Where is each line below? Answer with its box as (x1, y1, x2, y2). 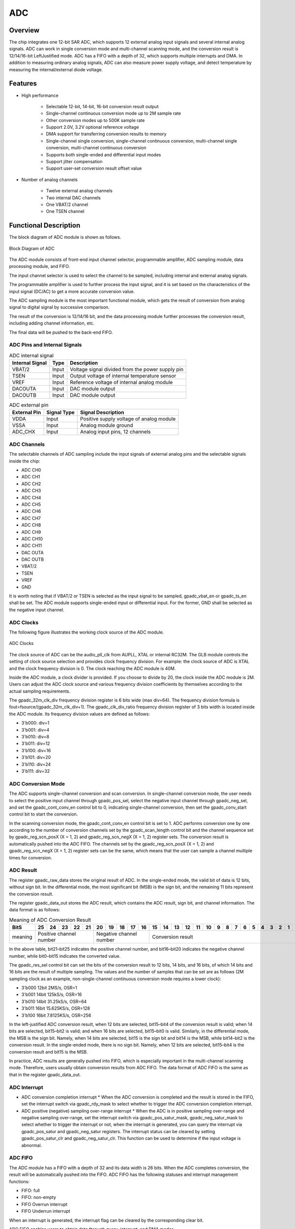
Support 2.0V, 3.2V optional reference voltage (46, 124, 139, 130)
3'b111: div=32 (21, 768, 50, 774)
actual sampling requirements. (9, 688, 71, 694)
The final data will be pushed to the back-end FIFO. (9, 329, 113, 335)
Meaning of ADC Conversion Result (9, 916, 91, 923)
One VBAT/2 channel (46, 202, 88, 207)
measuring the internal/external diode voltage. (9, 66, 103, 72)
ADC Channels (9, 440, 45, 447)
